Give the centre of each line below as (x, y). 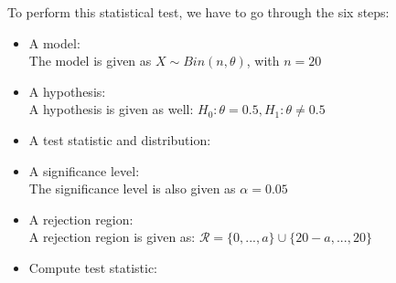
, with (263, 61)
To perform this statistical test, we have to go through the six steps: (198, 12)
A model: (54, 42)
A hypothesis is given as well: (111, 109)
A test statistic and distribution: (120, 139)
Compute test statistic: (93, 267)
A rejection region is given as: (112, 237)
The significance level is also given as (132, 189)
